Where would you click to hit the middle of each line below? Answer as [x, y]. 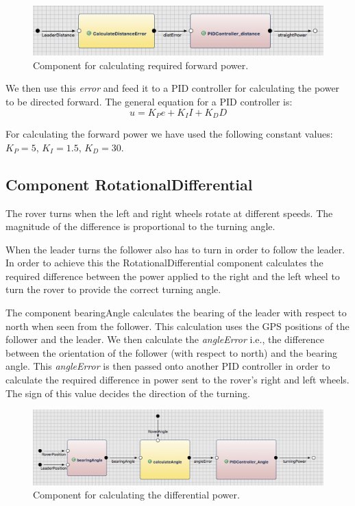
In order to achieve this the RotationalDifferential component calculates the [164, 263]
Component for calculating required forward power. [141, 65]
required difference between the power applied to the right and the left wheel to [173, 276]
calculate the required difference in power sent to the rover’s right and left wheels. [177, 380]
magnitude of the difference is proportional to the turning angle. [140, 226]
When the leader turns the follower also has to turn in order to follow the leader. [175, 249]
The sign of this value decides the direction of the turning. [128, 393]
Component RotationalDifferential [129, 184]
